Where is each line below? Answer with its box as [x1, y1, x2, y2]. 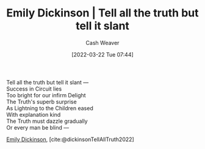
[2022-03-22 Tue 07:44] [71, 50, 134, 58]
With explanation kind [6, 111, 61, 118]
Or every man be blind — [6, 123, 69, 131]
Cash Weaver [85, 39, 120, 46]
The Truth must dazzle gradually [6, 117, 88, 125]
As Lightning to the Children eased [6, 104, 93, 112]
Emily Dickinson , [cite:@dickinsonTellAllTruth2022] [6, 136, 134, 143]
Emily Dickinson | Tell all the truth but [6, 6, 199, 20]
